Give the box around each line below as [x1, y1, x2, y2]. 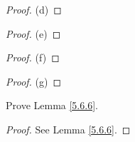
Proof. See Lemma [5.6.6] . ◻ [6, 121, 131, 136]
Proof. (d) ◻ [6, 2, 62, 16]
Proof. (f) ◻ [6, 50, 60, 65]
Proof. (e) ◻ [6, 26, 61, 41]
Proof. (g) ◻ [6, 73, 62, 88]
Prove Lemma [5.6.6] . [6, 98, 98, 113]
